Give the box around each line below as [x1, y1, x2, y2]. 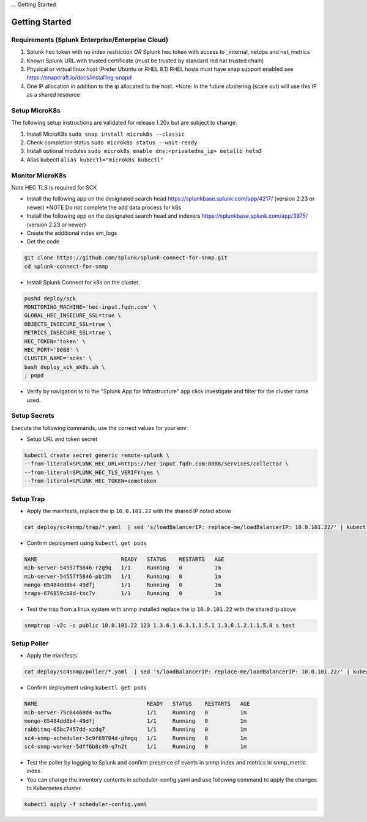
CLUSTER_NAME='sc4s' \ [24, 355, 92, 362]
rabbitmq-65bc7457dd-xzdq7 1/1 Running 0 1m [24, 726, 247, 733]
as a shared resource [26, 91, 80, 98]
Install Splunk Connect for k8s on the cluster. [26, 278, 140, 286]
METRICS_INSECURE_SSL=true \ [24, 329, 112, 336]
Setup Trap [11, 494, 45, 503]
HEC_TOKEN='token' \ [24, 338, 86, 345]
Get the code [26, 238, 60, 245]
